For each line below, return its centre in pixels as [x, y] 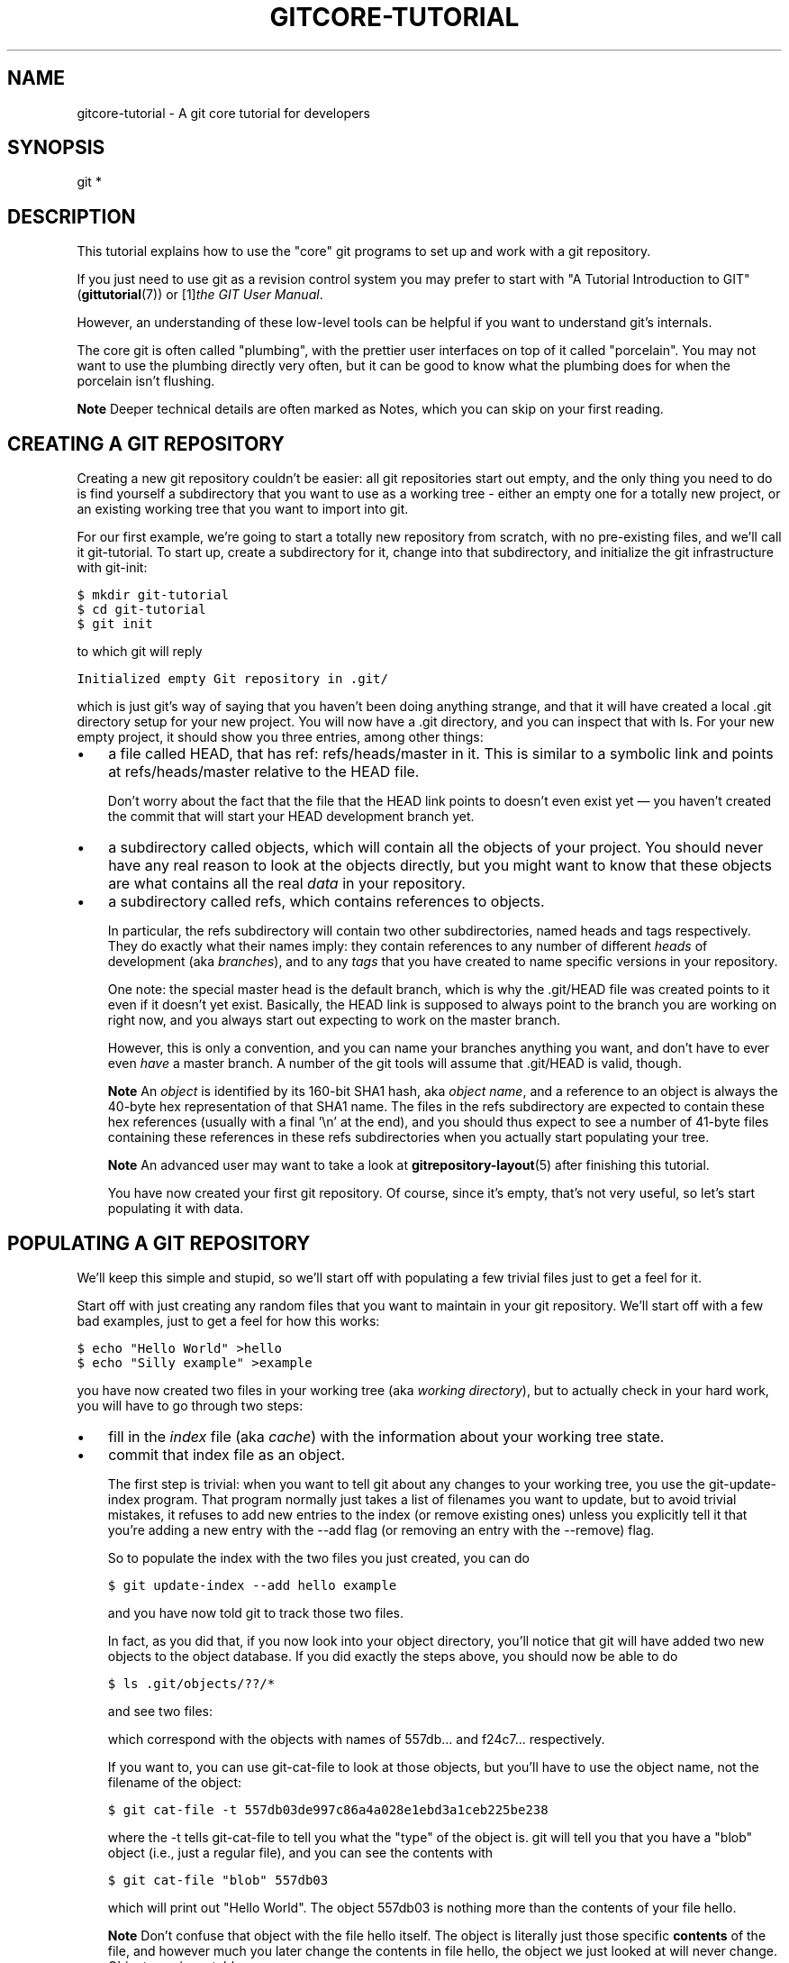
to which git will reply [140, 652]
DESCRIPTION [72, 216]
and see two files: [160, 1711]
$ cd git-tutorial [141, 610]
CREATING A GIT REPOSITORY [146, 443]
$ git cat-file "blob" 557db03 [218, 1880]
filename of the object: [175, 1782]
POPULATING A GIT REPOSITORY [159, 1243]
